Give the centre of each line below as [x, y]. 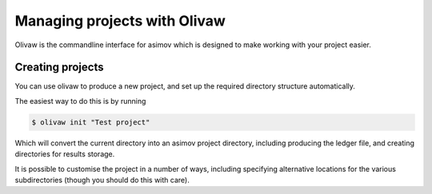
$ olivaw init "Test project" [91, 122]
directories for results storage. [65, 154]
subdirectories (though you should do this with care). [102, 180]
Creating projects [59, 67]
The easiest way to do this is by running [80, 101]
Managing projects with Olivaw [120, 21]
